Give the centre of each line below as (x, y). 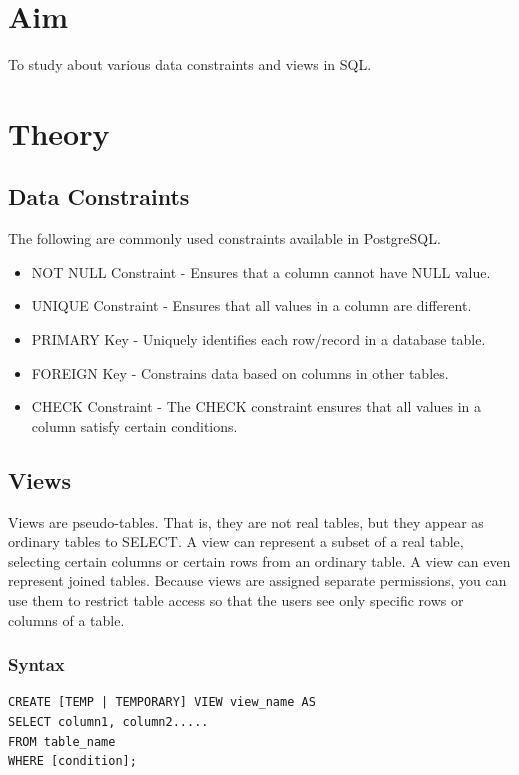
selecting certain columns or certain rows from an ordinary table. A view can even (259, 560)
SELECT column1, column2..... (108, 722)
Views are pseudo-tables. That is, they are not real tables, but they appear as (246, 521)
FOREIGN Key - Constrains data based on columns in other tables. (240, 372)
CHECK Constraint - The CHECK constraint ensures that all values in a (256, 406)
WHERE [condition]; (72, 761)
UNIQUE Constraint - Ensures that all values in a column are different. (251, 305)
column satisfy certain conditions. (134, 425)
